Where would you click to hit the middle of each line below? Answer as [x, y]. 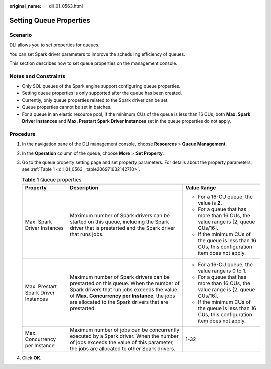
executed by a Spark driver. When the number [124, 336]
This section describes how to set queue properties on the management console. [93, 63]
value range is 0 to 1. [222, 271]
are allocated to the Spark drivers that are [119, 302]
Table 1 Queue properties [52, 179]
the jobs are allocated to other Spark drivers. [122, 349]
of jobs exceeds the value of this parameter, [122, 342]
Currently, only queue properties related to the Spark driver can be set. [95, 100]
